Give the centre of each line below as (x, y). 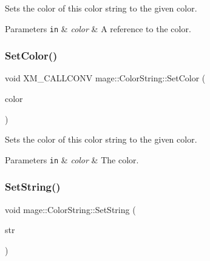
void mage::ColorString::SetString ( (70, 209)
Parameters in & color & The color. (72, 159)
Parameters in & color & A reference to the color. (98, 28)
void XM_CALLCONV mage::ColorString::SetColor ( (105, 78)
